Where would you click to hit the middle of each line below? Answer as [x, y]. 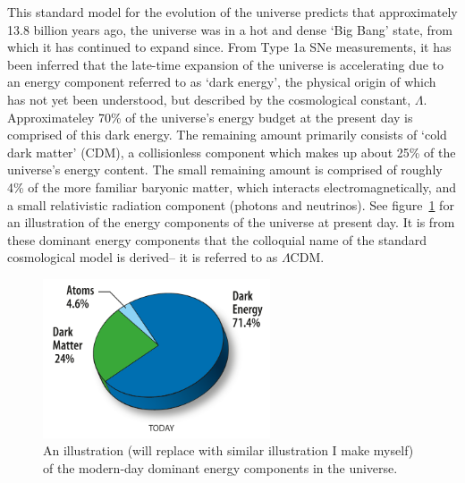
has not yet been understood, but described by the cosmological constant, [209, 99]
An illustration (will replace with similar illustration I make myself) [228, 450]
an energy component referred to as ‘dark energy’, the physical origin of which [222, 82]
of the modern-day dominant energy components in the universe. [220, 467]
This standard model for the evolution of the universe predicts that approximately [232, 12]
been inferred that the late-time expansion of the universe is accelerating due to [226, 64]
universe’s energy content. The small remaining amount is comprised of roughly [225, 169]
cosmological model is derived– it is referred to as [143, 257]
